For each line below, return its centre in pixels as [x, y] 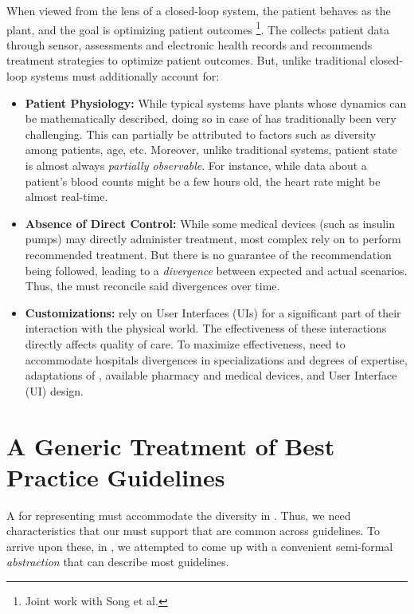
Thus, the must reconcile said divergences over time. [152, 286]
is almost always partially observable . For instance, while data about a [196, 165]
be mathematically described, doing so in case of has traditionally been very [211, 118]
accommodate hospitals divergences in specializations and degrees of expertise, [216, 359]
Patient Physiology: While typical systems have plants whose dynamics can [216, 102]
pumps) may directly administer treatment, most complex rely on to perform [213, 239]
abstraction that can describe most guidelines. [118, 562]
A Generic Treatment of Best [171, 445]
